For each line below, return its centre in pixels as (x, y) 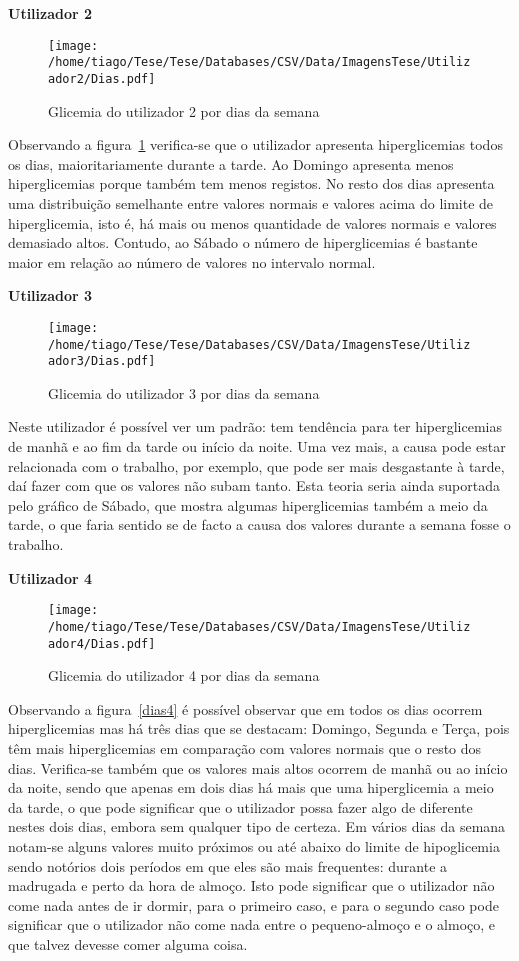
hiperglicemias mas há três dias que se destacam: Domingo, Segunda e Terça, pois (259, 728)
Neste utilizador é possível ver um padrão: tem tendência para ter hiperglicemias (255, 426)
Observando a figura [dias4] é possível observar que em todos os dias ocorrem (245, 708)
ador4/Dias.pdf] (102, 643)
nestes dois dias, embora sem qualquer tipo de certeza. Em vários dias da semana (257, 826)
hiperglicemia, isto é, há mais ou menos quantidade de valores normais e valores (252, 222)
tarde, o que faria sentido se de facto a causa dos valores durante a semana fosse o (259, 524)
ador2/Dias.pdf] (102, 78)
